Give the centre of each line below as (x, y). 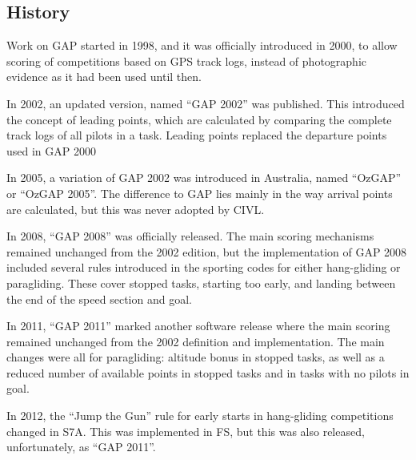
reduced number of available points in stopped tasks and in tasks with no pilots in (208, 372)
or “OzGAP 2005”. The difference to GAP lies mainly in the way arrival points (200, 193)
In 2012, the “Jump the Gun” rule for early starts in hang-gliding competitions (200, 416)
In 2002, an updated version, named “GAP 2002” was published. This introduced (206, 103)
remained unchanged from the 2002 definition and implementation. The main (196, 341)
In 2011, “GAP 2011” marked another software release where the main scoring (198, 326)
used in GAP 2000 (51, 150)
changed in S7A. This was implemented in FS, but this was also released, (186, 431)
